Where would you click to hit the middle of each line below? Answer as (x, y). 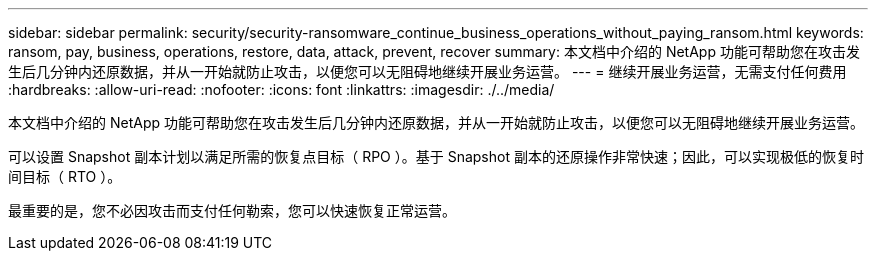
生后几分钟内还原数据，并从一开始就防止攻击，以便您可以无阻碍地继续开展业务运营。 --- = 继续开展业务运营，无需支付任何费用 (427, 71)
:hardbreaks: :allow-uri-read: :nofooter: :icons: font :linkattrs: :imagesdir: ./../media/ (281, 89)
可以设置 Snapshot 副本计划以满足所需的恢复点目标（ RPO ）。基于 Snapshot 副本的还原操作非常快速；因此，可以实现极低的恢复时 (436, 156)
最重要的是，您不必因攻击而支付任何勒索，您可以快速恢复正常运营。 (232, 210)
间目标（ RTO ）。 (65, 176)
